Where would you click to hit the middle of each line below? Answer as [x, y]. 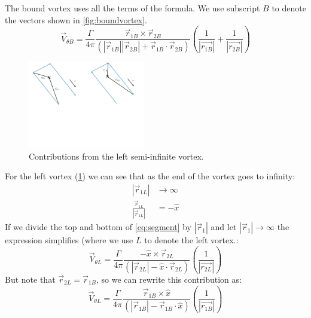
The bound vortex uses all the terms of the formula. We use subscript [132, 8]
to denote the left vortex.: [191, 240]
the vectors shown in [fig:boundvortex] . [76, 19]
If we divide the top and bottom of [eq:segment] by [98, 227]
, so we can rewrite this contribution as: [169, 279]
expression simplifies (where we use [69, 240]
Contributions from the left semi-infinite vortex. [116, 156]
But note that [30, 279]
